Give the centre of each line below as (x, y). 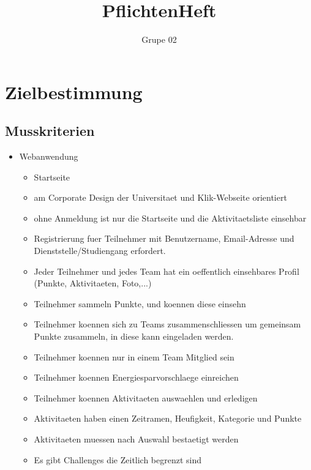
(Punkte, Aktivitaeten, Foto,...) (93, 283)
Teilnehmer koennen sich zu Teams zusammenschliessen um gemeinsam (167, 324)
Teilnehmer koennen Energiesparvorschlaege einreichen (136, 377)
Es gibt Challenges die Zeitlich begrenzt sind (118, 459)
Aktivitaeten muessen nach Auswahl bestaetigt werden (136, 439)
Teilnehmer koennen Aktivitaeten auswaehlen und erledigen (146, 397)
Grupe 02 (159, 39)
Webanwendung (49, 156)
